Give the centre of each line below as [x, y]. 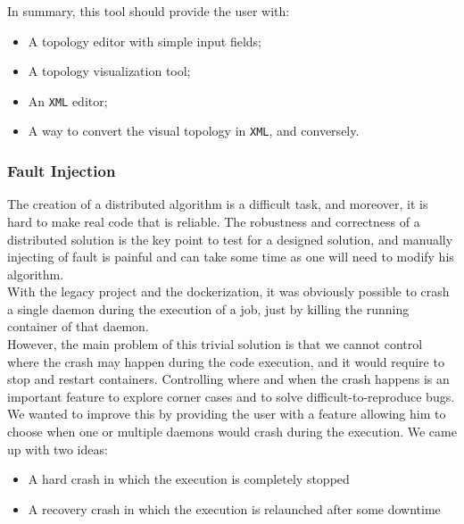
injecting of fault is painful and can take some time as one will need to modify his [231, 257]
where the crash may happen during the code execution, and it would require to [226, 361]
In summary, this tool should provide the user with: [149, 11]
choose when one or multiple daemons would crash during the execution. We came [232, 432]
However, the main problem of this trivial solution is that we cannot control [215, 344]
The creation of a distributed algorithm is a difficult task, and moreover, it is [218, 204]
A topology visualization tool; [109, 71]
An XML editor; [68, 100]
